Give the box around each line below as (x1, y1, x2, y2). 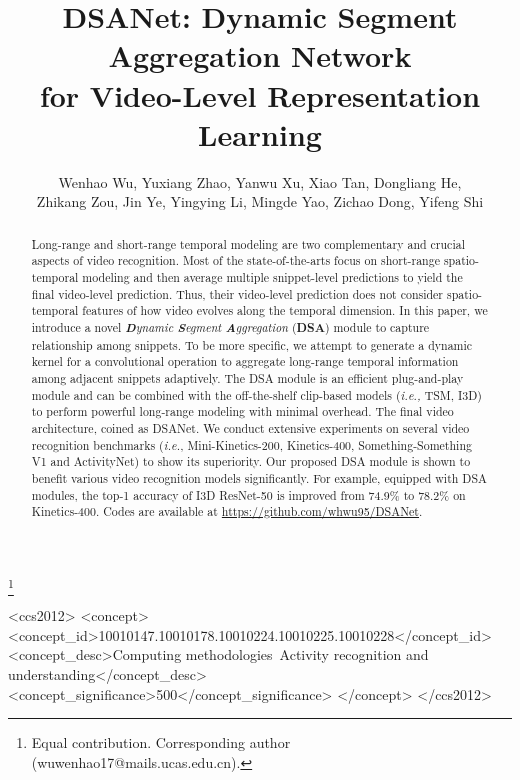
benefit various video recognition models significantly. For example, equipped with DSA (31, 469, 487, 486)
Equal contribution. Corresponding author (31, 732, 291, 753)
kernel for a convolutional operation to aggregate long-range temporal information (31, 353, 459, 370)
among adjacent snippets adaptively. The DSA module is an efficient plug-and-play (31, 369, 464, 386)
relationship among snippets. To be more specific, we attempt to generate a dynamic (31, 336, 473, 353)
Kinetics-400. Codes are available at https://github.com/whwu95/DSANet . (31, 503, 423, 520)
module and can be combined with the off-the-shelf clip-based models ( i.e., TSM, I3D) (31, 386, 482, 403)
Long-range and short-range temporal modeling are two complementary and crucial (31, 235, 465, 252)
